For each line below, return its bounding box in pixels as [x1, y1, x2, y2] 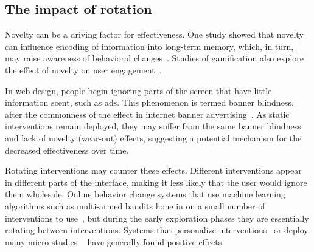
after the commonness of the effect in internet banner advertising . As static [5, 107, 290, 120]
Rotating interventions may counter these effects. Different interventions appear [5, 164, 302, 177]
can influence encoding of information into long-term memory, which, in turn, [5, 39, 294, 52]
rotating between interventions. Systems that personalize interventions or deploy [5, 223, 309, 236]
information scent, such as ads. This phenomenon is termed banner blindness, [5, 96, 294, 109]
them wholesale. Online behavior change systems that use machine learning [5, 188, 285, 200]
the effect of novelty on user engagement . [5, 63, 162, 76]
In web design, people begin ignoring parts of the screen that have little [5, 84, 272, 97]
